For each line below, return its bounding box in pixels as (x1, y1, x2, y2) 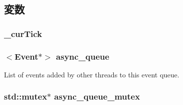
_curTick (4, 27, 42, 39)
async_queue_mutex (54, 90, 140, 103)
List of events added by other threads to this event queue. (4, 69, 180, 79)
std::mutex (4, 90, 47, 103)
